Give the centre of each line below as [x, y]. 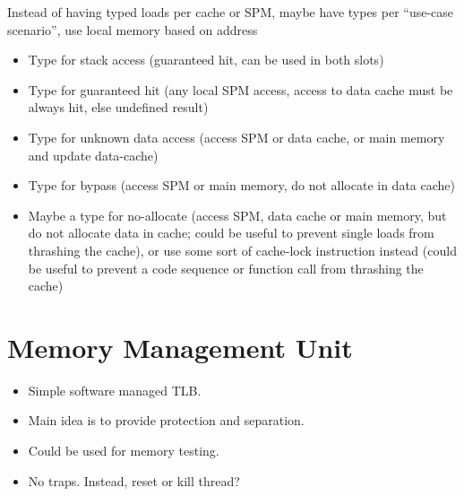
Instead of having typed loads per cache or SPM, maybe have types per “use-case [231, 12]
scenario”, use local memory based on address [133, 29]
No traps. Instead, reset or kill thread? [134, 480]
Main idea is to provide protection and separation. [166, 420]
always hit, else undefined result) [118, 107]
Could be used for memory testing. [124, 451]
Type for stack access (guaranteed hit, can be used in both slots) [206, 60]
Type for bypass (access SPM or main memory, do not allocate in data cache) [241, 185]
